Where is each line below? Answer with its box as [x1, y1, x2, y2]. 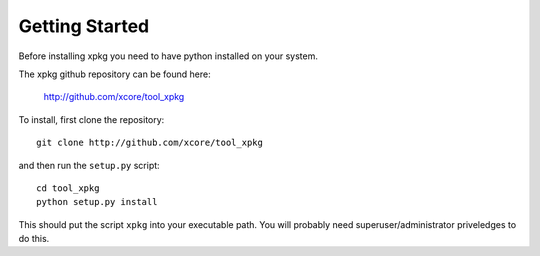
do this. [18, 233, 50, 245]
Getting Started [18, 15, 150, 37]
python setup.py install [36, 196, 158, 208]
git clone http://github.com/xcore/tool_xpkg [36, 137, 264, 149]
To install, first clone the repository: [18, 113, 165, 125]
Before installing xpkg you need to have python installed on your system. [18, 50, 319, 62]
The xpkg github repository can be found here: [18, 68, 212, 80]
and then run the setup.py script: [18, 159, 160, 171]
